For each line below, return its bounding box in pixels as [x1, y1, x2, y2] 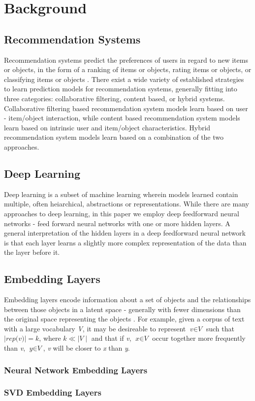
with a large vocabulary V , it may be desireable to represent [4, 323, 186, 333]
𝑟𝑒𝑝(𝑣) [5, 335, 25, 343]
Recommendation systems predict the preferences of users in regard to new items [4, 54, 248, 65]
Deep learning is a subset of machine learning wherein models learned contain [4, 189, 238, 199]
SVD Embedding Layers [4, 386, 101, 399]
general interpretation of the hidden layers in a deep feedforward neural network [4, 228, 246, 238]
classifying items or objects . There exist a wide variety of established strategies [4, 74, 244, 84]
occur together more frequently [152, 333, 246, 343]
